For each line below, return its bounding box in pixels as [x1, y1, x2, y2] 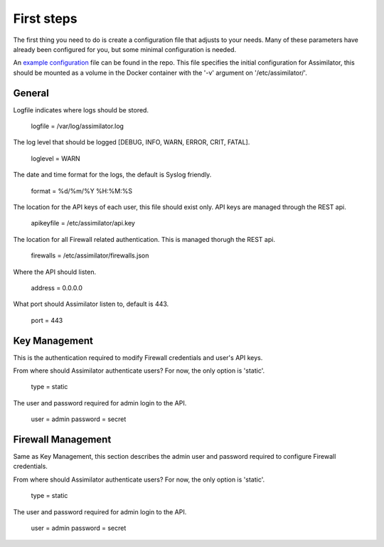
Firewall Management [13, 433, 112, 445]
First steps [13, 11, 78, 26]
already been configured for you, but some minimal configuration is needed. [13, 45, 237, 53]
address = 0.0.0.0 [31, 283, 83, 292]
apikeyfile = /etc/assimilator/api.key [31, 219, 135, 228]
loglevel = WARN [31, 154, 81, 163]
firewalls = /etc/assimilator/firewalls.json [31, 251, 149, 260]
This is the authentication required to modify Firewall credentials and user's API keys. [13, 353, 263, 362]
